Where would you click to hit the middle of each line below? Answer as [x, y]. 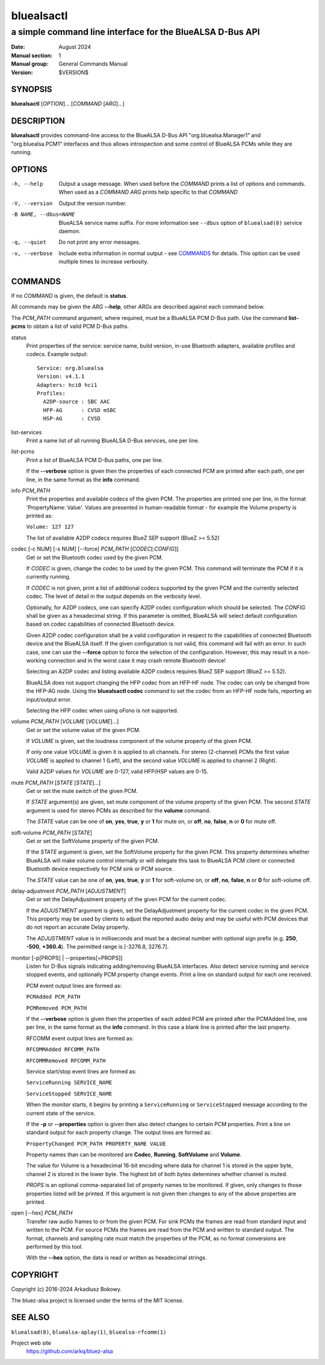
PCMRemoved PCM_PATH [57, 1008]
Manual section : [32, 55]
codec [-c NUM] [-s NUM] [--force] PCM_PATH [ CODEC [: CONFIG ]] [95, 549]
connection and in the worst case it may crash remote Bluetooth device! [136, 660]
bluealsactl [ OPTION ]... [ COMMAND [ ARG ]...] [68, 104]
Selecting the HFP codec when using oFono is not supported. [102, 710]
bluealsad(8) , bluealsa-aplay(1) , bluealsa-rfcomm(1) [89, 1332]
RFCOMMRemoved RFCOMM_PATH [66, 1061]
